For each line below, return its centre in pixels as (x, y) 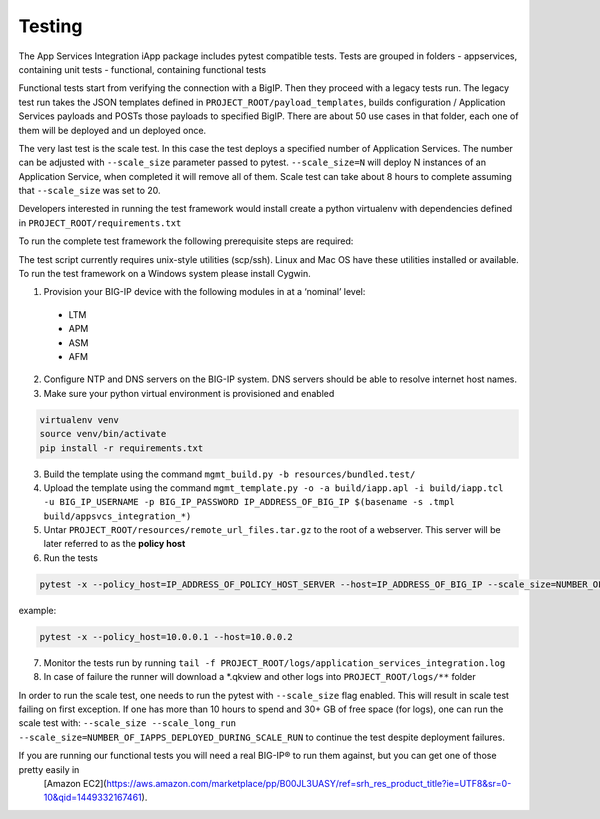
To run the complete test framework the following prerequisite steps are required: (186, 241)
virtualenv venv (79, 419)
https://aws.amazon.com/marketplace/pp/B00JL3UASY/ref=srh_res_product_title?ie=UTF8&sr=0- (309, 783)
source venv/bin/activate (103, 434)
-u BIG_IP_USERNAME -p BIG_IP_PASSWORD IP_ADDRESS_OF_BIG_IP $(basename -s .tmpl (249, 502)
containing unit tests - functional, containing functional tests (142, 69)
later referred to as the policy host (114, 544)
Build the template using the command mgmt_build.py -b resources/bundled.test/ (229, 474)
